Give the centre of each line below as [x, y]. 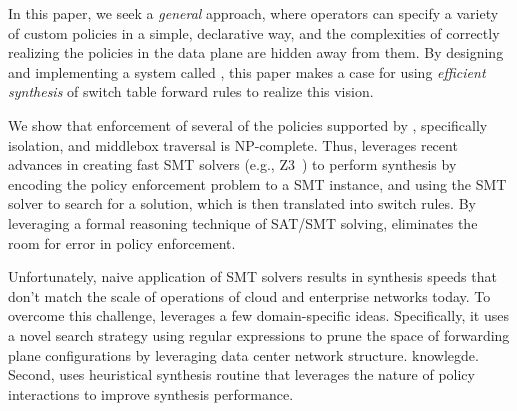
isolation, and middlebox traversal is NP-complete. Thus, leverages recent [233, 144]
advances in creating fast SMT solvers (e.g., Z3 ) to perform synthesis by [232, 164]
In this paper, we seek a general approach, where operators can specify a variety [253, 13]
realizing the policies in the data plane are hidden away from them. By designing [256, 52]
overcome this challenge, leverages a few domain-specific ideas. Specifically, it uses [258, 315]
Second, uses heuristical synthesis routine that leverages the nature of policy [241, 374]
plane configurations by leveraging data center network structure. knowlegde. [243, 354]
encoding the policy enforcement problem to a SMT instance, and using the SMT [257, 183]
